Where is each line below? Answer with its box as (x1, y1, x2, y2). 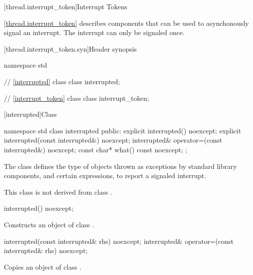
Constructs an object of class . (4, 219, 94, 229)
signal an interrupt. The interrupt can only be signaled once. (4, 27, 185, 37)
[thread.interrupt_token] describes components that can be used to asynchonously (4, 18, 249, 28)
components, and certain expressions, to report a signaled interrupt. (4, 170, 206, 181)
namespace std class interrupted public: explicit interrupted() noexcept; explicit (4, 125, 241, 135)
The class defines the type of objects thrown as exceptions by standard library (4, 161, 237, 171)
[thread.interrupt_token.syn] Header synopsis (4, 43, 137, 54)
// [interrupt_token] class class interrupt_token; (4, 92, 149, 103)
